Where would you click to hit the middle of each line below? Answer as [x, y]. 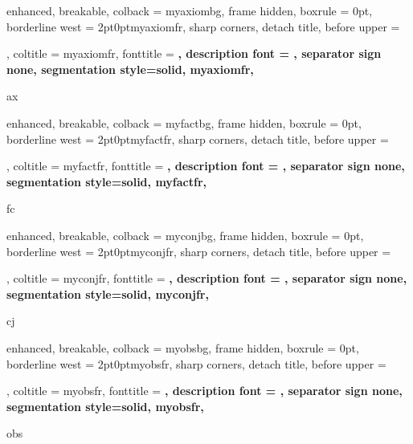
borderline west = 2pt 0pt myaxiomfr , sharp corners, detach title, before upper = [203, 26]
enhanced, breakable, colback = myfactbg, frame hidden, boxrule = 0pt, [184, 122]
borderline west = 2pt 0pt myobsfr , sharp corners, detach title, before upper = [196, 363]
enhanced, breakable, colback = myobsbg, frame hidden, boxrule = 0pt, [183, 347]
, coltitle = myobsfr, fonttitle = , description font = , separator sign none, [204, 391]
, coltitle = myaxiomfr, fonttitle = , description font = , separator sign [194, 53]
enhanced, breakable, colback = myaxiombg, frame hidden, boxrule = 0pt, [190, 10]
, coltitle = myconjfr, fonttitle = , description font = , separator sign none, [207, 278]
